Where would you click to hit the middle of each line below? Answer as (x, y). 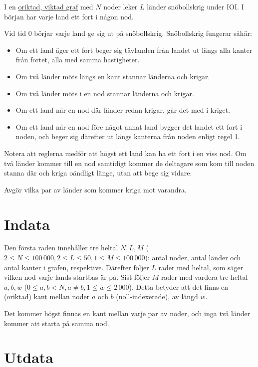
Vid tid (15, 33)
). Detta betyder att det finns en (179, 286)
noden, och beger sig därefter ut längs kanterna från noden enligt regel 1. (128, 136)
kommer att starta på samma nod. (57, 323)
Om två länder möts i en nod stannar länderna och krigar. (105, 93)
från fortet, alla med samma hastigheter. (78, 60)
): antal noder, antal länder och (193, 258)
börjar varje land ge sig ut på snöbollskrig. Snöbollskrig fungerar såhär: (143, 33)
